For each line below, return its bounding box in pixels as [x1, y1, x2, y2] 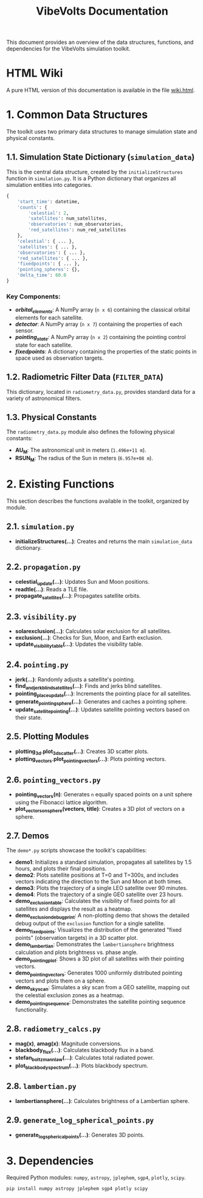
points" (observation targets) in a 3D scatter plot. [15, 934, 138, 941]
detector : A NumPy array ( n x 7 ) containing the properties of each [15, 320, 182, 328]
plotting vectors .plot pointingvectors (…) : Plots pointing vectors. [15, 755, 167, 765]
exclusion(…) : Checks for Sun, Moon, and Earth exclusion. [15, 634, 163, 641]
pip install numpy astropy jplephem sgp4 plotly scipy [6, 1186, 148, 1192]
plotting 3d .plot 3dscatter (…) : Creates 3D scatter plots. [15, 748, 149, 756]
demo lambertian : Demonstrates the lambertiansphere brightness [15, 941, 174, 949]
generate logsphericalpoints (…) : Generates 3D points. [15, 1131, 145, 1140]
